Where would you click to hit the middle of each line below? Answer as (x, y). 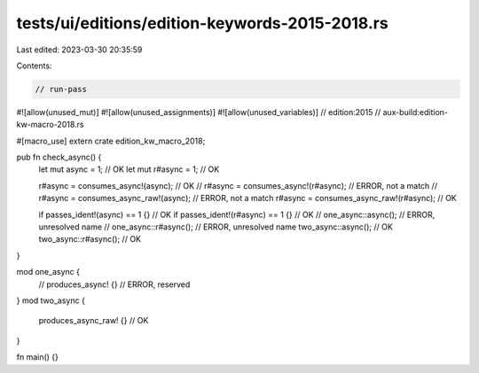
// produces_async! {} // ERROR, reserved (114, 284)
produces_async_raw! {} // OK (94, 321)
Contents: (34, 66)
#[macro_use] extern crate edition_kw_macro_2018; (111, 141)
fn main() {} (38, 357)
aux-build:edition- (415, 112)
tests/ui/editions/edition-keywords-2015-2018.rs (203, 23)
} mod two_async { (51, 300)
